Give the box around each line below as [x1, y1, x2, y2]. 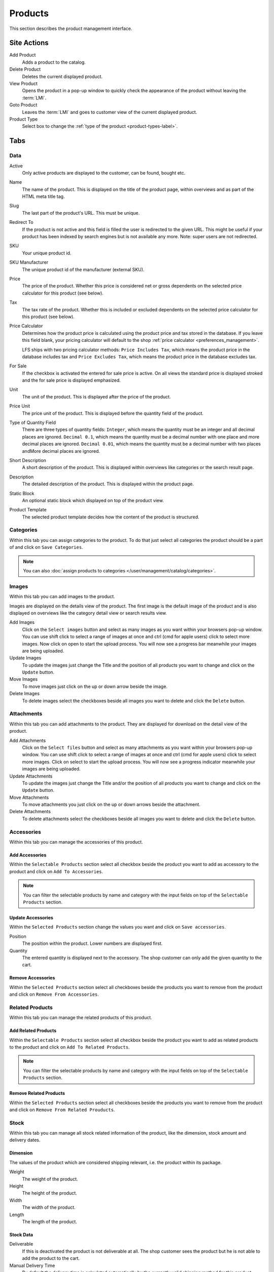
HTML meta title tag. [22, 193, 65, 199]
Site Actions [9, 39, 49, 47]
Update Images [9, 655, 42, 661]
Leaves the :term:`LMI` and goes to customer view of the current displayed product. [22, 109, 197, 115]
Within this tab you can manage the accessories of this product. [9, 839, 143, 845]
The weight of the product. [22, 1176, 78, 1182]
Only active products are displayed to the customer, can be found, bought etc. [22, 169, 186, 176]
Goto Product [9, 102, 38, 108]
